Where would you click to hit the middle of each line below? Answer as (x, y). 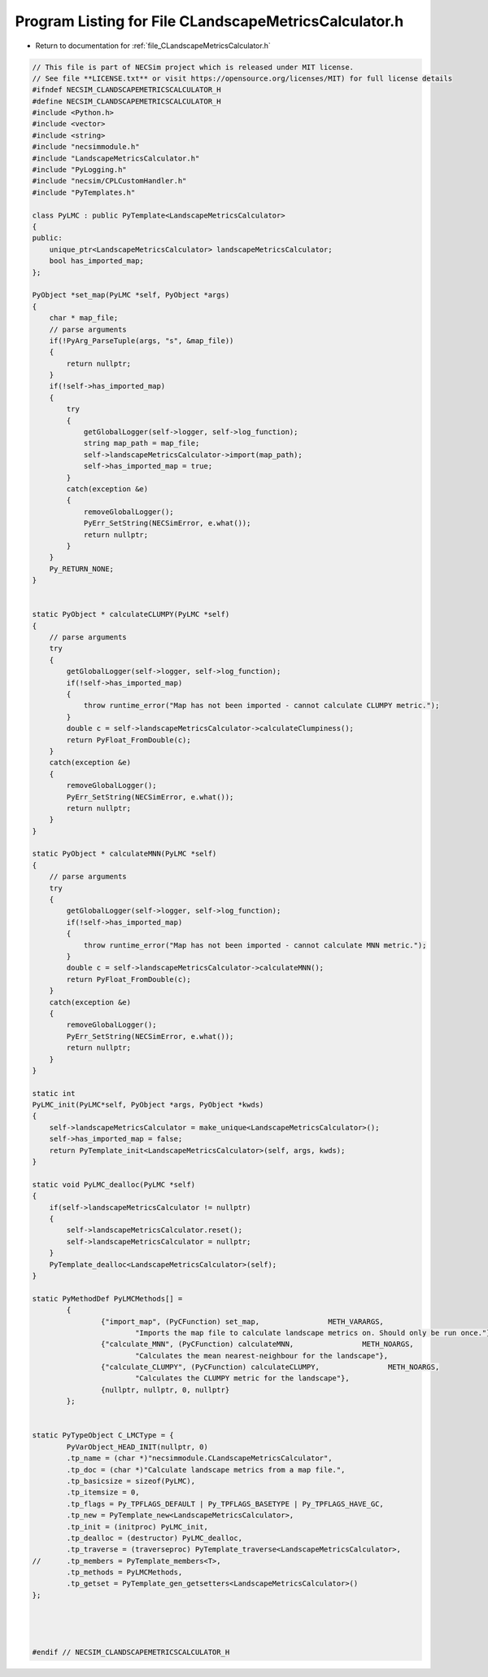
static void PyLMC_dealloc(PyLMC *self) (113, 1184)
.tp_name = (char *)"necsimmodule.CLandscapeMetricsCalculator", (199, 1458)
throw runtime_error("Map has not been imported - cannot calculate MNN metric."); (255, 945)
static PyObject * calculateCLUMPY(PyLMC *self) (131, 614)
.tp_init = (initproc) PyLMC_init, (137, 1527)
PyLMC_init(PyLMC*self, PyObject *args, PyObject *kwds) (148, 1105)
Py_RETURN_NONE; (81, 569)
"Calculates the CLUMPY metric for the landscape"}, (242, 1378)
